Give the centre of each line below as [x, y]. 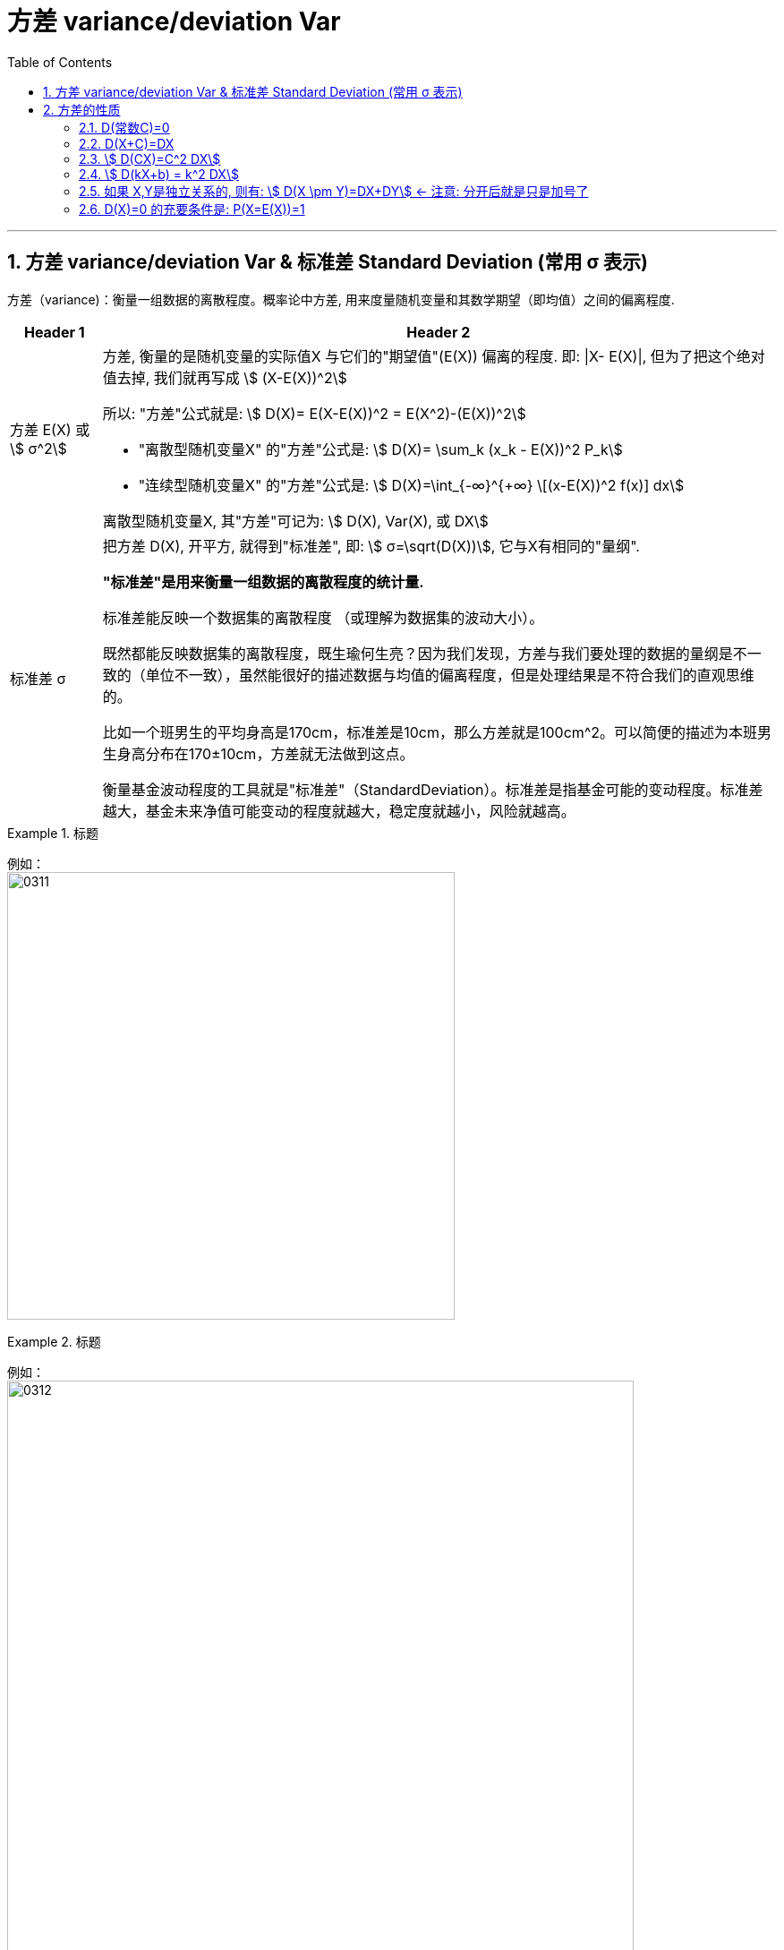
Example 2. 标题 [54, 1341]
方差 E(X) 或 [50, 429]
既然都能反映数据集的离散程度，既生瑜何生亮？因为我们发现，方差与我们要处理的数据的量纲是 [418, 653]
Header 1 [54, 332]
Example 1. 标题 [53, 833]
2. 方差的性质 [82, 109]
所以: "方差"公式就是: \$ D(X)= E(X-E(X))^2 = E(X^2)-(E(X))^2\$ [314, 413]
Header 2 [439, 332]
